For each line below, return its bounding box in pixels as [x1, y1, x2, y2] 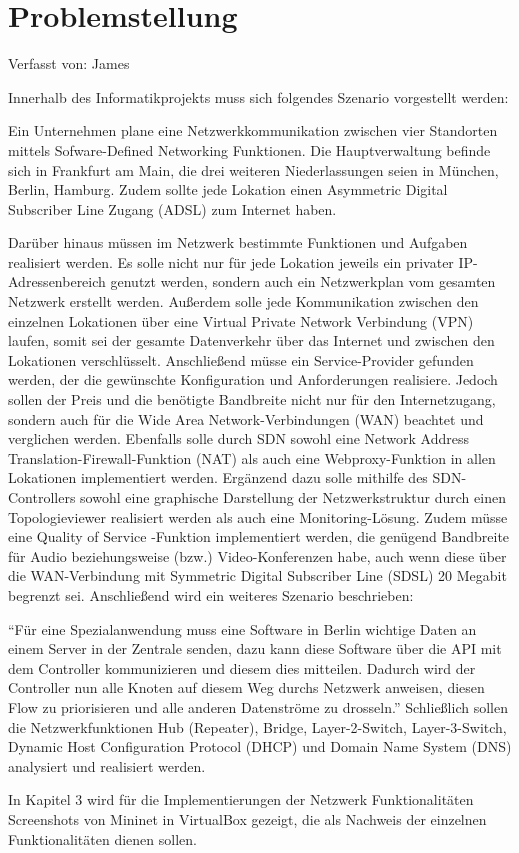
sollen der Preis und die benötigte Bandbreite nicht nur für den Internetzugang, [8, 389, 496, 410]
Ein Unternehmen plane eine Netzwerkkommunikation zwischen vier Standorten [8, 120, 498, 141]
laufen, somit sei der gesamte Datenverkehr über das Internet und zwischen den [8, 330, 495, 351]
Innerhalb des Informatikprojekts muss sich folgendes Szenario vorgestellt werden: [8, 86, 509, 107]
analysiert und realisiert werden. [8, 755, 206, 776]
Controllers [8, 487, 76, 507]
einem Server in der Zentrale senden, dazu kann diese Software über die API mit [8, 638, 502, 659]
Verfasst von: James [8, 53, 130, 74]
